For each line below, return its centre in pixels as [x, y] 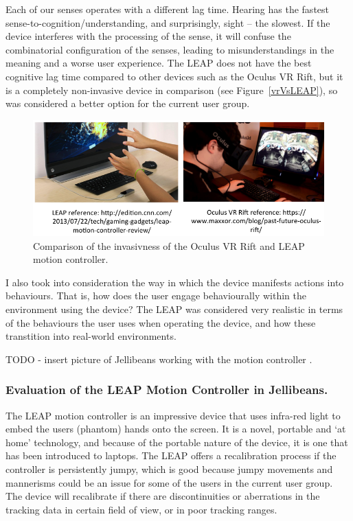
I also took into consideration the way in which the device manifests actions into [175, 282]
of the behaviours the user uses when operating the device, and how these [161, 322]
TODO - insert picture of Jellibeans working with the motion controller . [159, 359]
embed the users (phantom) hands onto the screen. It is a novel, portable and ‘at [176, 429]
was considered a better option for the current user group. [128, 103]
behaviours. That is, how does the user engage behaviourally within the [156, 296]
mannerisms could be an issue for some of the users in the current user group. [169, 482]
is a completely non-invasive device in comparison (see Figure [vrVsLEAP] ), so [172, 90]
